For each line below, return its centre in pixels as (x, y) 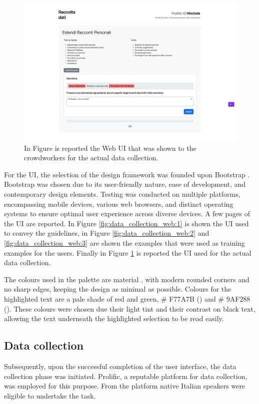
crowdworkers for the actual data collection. (91, 158)
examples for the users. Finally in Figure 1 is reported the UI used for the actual (128, 252)
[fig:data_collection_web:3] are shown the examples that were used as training (124, 243)
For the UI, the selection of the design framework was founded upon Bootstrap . (127, 174)
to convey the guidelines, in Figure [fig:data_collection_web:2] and (107, 233)
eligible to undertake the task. (50, 395)
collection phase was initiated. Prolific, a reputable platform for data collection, (126, 376)
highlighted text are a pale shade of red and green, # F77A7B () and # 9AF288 (127, 299)
